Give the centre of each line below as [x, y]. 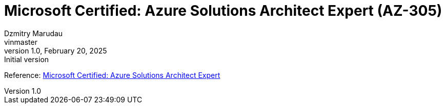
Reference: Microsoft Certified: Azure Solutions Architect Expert [112, 75]
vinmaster [21, 42]
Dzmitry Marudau [34, 33]
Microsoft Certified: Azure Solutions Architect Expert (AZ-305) [223, 11]
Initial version [27, 59]
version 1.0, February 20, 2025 [56, 50]
